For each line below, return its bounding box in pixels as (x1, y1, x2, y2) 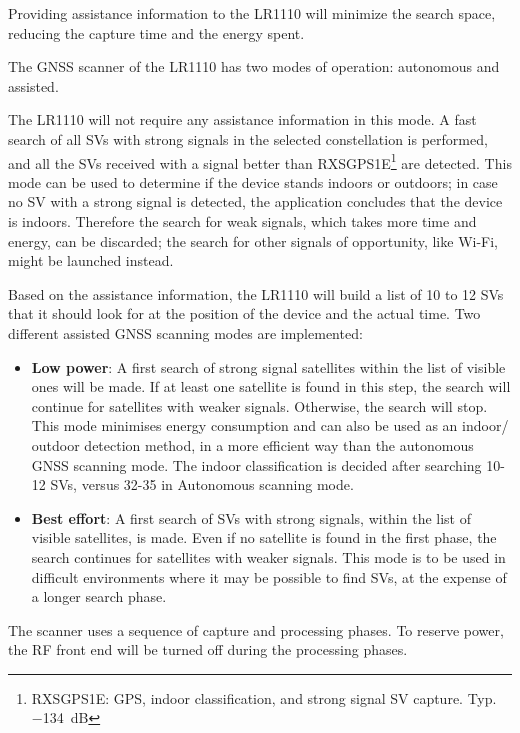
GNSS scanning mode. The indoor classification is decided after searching (31, 454, 482, 475)
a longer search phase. (31, 586, 167, 607)
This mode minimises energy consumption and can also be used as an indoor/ (31, 415, 509, 436)
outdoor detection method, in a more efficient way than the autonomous (31, 434, 474, 455)
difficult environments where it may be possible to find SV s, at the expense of (31, 566, 507, 587)
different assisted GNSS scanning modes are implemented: (8, 322, 363, 343)
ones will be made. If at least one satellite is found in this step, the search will (31, 376, 511, 397)
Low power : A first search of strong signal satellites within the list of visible (31, 356, 506, 377)
